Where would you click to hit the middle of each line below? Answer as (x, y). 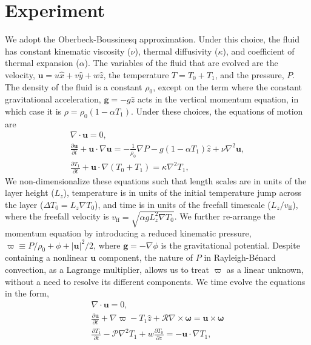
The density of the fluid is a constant (74, 86)
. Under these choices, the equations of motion (217, 111)
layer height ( (30, 193)
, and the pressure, (249, 74)
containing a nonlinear (46, 257)
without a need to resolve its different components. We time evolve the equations (155, 281)
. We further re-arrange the (225, 216)
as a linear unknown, (265, 270)
